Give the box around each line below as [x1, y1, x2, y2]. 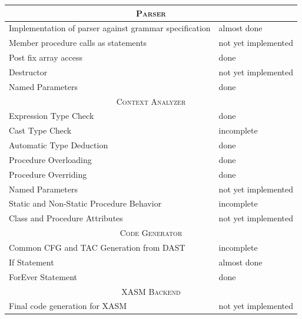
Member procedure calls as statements [9, 36, 147, 49]
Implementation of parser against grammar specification [9, 22, 211, 34]
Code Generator [120, 227, 182, 239]
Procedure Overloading [9, 153, 92, 165]
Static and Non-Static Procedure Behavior [9, 197, 162, 210]
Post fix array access [9, 51, 82, 64]
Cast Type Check [9, 124, 72, 137]
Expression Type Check [9, 109, 94, 122]
